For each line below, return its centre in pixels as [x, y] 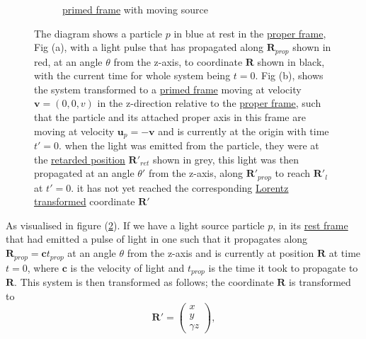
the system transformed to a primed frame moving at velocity [168, 89]
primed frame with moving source [135, 9]
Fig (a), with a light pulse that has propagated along [149, 47]
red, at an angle [68, 61]
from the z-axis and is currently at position [221, 253]
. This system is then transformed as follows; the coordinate [144, 281]
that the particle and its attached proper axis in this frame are [170, 117]
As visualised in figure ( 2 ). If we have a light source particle [135, 225]
